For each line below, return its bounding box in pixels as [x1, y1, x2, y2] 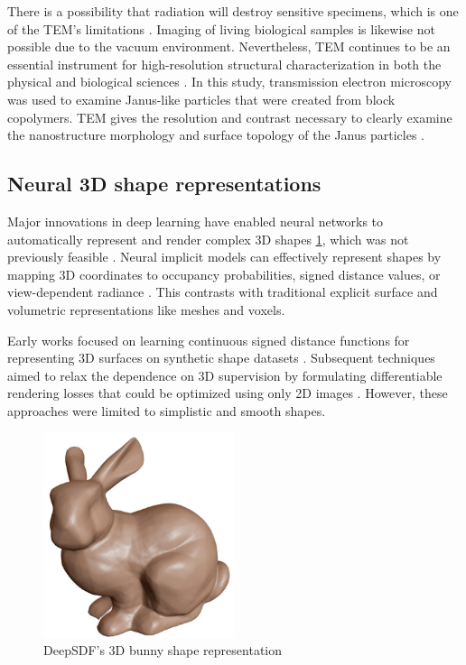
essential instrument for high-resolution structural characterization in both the [7, 54, 442, 73]
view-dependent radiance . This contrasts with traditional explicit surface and [7, 282, 438, 301]
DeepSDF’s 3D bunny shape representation [43, 641, 282, 660]
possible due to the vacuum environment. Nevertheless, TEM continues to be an [7, 37, 451, 56]
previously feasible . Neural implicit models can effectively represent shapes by [7, 247, 442, 266]
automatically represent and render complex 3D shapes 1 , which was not [7, 229, 409, 248]
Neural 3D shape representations [7, 170, 322, 198]
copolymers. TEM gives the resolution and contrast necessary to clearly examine [7, 107, 452, 126]
